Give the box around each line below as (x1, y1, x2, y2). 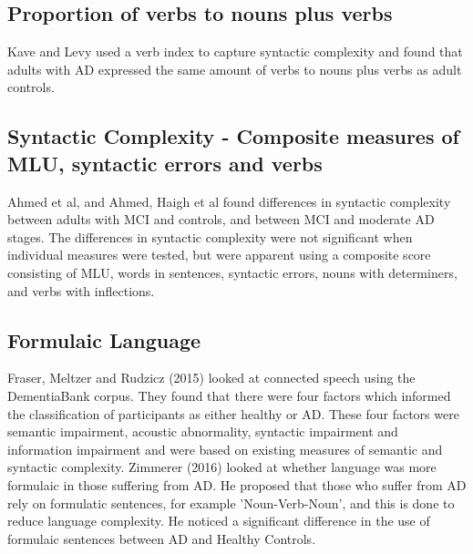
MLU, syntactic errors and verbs (7, 149, 323, 177)
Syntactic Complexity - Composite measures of (7, 122, 459, 150)
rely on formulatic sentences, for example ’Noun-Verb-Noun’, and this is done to (7, 493, 455, 512)
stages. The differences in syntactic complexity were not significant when (7, 227, 413, 246)
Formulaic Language (7, 325, 201, 354)
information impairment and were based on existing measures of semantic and (7, 439, 443, 458)
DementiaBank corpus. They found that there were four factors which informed (7, 385, 451, 405)
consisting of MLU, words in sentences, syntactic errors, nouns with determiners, (7, 262, 458, 282)
